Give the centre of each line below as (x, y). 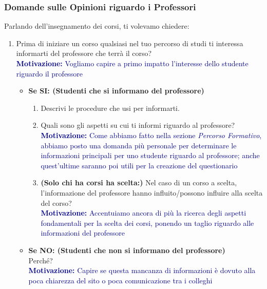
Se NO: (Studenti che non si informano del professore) (127, 250)
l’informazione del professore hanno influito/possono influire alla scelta (152, 192)
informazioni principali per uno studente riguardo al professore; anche (150, 155)
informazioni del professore (83, 233)
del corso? (56, 203)
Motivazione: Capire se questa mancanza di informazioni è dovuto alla (142, 270)
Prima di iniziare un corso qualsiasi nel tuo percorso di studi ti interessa (130, 43)
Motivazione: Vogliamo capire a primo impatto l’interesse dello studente (132, 63)
